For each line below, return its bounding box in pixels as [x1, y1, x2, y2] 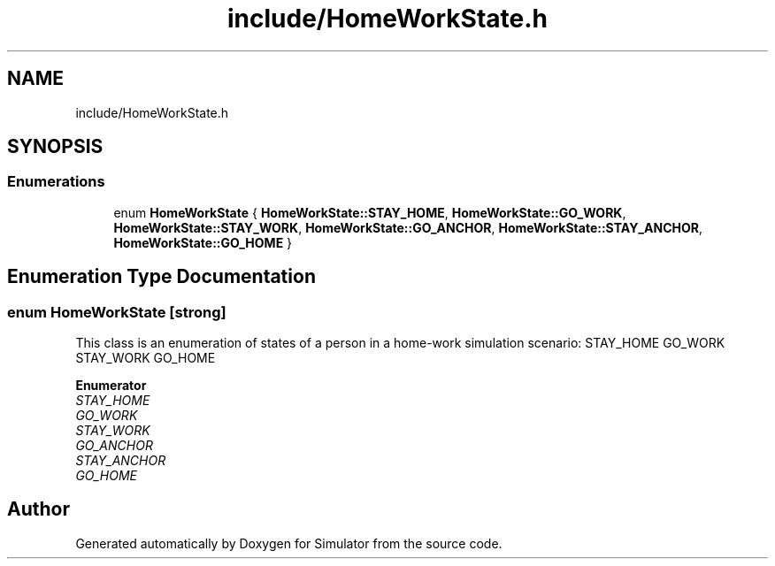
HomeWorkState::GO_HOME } [113, 234, 293, 250]
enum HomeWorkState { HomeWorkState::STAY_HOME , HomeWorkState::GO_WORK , [113, 204, 626, 220]
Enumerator [75, 378, 147, 394]
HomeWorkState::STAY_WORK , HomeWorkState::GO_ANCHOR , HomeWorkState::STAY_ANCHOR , [113, 219, 703, 235]
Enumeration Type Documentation [7, 265, 316, 288]
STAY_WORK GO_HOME [75, 350, 216, 366]
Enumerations [7, 172, 105, 191]
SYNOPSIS [7, 135, 104, 158]
